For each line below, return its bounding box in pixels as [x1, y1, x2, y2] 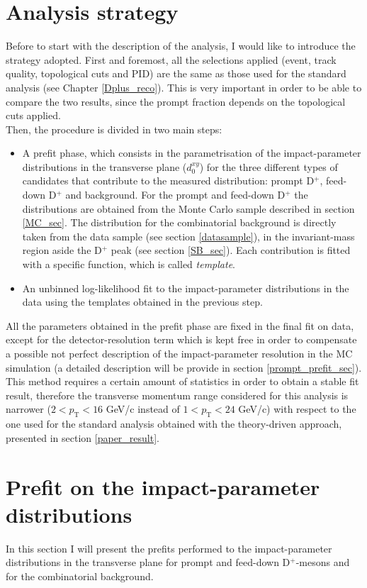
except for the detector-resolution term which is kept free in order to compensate [6, 332, 357, 347]
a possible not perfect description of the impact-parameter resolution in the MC [6, 346, 353, 360]
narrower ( [6, 401, 51, 416]
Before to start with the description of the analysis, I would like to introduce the [6, 38, 356, 53]
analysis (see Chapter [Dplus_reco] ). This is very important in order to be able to [6, 79, 362, 94]
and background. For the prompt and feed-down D [65, 187, 286, 202]
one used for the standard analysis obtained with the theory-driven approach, [6, 416, 342, 431]
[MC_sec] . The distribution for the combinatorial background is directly [22, 215, 337, 230]
